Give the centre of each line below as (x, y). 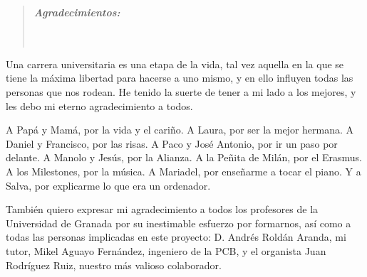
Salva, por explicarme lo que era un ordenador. (108, 185)
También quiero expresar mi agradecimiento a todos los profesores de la (162, 209)
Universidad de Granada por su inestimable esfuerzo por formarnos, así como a (179, 223)
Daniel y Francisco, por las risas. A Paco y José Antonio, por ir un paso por (172, 143)
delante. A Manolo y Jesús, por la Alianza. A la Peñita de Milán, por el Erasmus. (184, 157)
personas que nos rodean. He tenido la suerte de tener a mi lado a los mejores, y (181, 91)
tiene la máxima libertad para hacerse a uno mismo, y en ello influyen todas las (180, 78)
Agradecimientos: (77, 12)
